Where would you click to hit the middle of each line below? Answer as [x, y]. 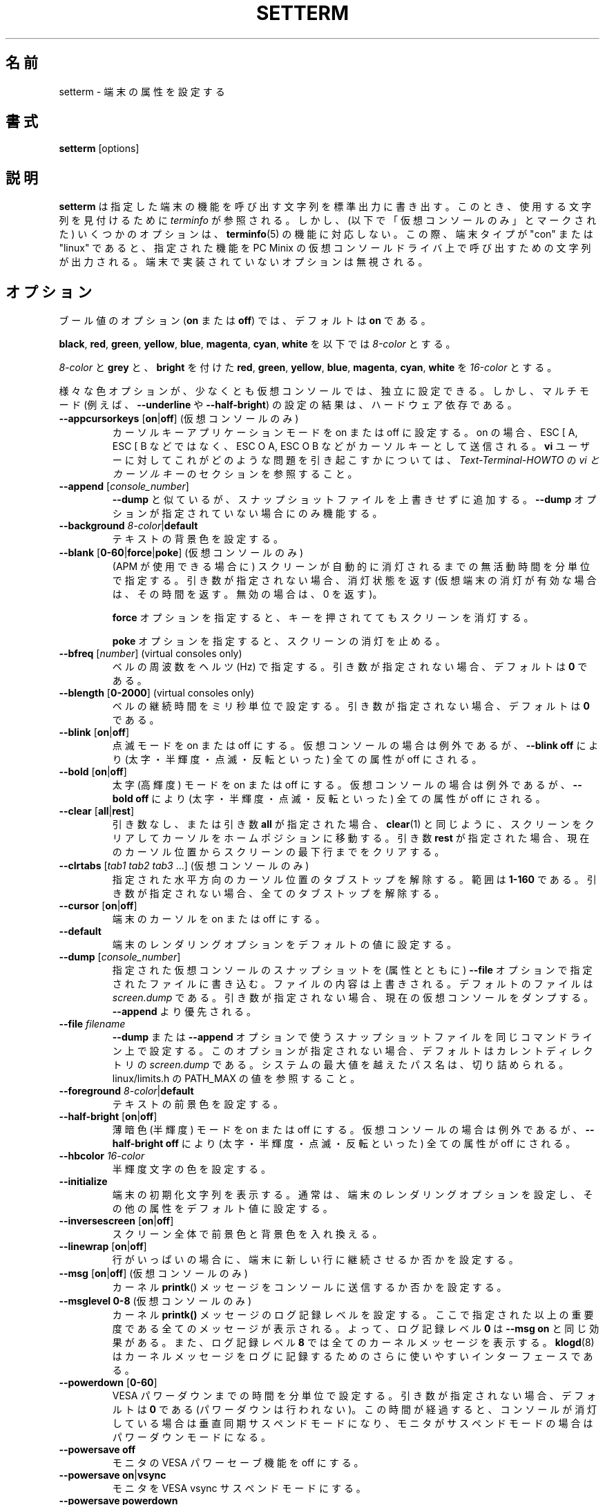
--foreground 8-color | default [126, 1091]
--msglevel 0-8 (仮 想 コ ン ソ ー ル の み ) [155, 1301]
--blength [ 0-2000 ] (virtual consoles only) [157, 693]
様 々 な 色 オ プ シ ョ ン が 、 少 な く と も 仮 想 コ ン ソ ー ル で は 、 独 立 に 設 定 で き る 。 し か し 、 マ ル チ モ [324, 391]
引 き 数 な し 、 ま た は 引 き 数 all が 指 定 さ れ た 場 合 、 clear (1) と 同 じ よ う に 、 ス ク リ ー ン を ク [353, 824]
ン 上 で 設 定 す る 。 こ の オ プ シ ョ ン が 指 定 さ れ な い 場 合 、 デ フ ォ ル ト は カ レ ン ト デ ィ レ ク [353, 1051]
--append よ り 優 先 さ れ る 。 [184, 1012]
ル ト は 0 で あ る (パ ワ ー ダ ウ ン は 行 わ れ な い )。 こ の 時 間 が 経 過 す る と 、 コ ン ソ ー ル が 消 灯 [355, 1410]
